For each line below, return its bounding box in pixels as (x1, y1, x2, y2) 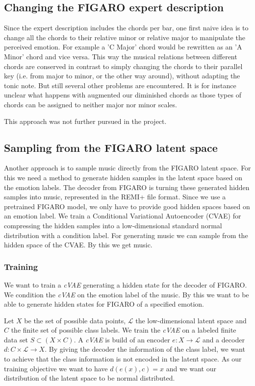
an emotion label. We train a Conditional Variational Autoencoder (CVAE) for (4, 211, 241, 221)
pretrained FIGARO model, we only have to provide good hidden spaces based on (4, 201, 250, 211)
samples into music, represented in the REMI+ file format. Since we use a (4, 192, 226, 202)
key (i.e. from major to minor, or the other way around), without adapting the (4, 71, 240, 81)
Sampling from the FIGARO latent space (4, 140, 218, 155)
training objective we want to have (4, 363, 108, 373)
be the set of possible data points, (24, 315, 126, 325)
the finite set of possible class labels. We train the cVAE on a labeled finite (11, 325, 236, 335)
